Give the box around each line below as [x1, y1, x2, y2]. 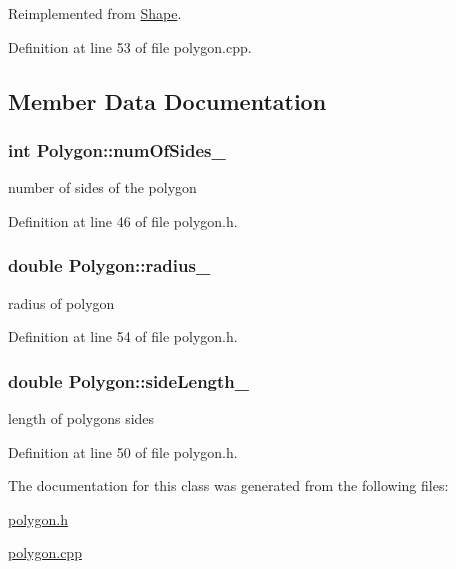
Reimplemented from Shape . [8, 3, 182, 23]
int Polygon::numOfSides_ [8, 137, 226, 162]
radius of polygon [8, 292, 115, 313]
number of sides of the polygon [8, 177, 197, 198]
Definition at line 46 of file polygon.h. [8, 210, 238, 231]
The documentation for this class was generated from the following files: [8, 475, 449, 496]
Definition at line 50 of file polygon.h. [8, 441, 238, 462]
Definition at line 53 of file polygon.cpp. [8, 36, 252, 57]
